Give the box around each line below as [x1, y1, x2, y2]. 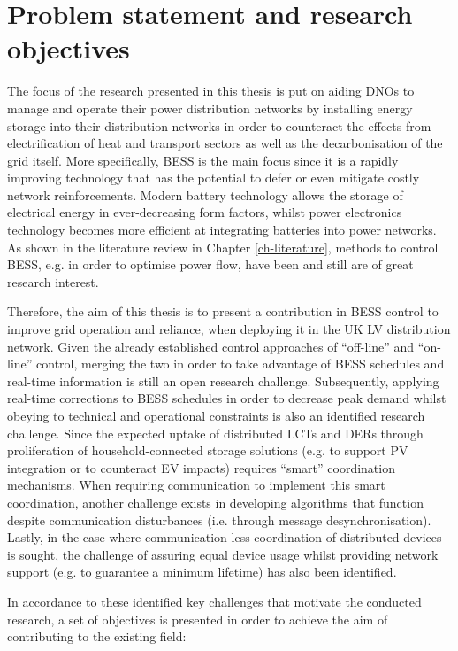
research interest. [7, 272, 99, 291]
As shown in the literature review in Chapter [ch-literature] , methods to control [7, 237, 439, 256]
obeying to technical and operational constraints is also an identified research [7, 407, 425, 424]
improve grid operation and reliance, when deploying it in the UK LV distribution [7, 320, 451, 338]
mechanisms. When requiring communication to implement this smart [7, 476, 385, 494]
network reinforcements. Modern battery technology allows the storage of [7, 185, 403, 204]
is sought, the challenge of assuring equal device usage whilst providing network [7, 545, 439, 563]
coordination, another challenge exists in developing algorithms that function [7, 492, 424, 511]
